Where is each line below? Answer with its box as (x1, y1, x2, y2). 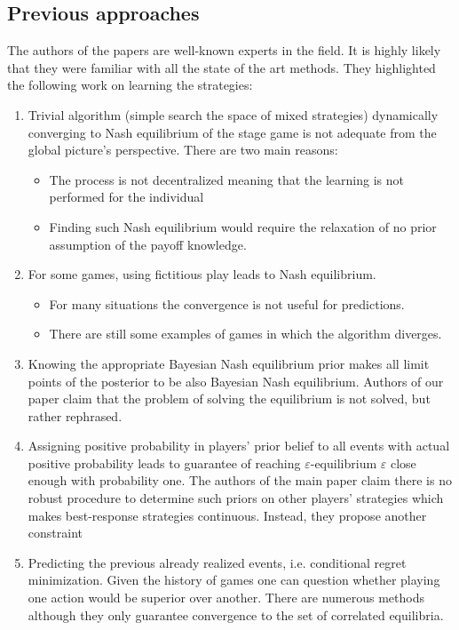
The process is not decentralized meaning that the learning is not (49, 170, 404, 188)
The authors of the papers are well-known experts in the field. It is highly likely (7, 41, 441, 60)
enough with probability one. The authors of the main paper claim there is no (28, 471, 452, 490)
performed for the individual (49, 187, 204, 206)
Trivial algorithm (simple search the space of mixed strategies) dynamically (28, 105, 439, 124)
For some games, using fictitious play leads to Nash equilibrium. (28, 265, 376, 283)
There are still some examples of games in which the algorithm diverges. (49, 324, 442, 343)
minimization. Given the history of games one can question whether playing (28, 570, 440, 589)
